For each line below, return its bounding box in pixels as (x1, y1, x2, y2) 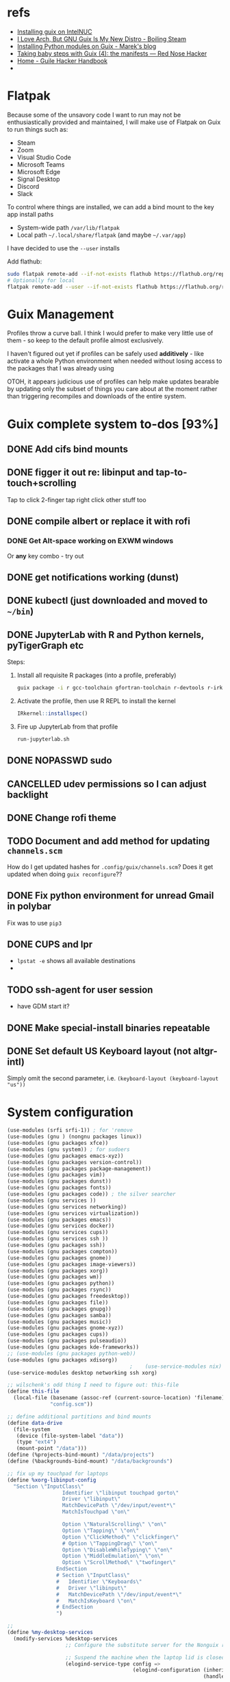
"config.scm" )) (50, 1401, 94, 1408)
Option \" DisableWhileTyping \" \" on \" (62, 1546, 173, 1553)
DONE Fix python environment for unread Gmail (7, 890, 214, 901)
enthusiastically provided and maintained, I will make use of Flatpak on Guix (7, 118, 221, 126)
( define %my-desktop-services (7, 1629, 94, 1636)
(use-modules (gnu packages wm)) (7, 1274, 103, 1281)
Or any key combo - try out (7, 552, 84, 560)
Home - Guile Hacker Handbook (16, 56, 108, 64)
